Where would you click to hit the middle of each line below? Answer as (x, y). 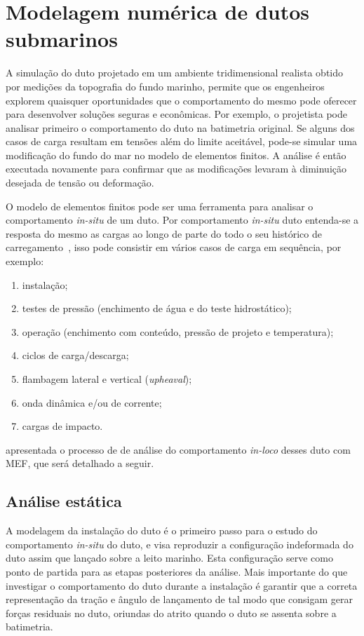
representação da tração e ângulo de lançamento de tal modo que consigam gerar (179, 599)
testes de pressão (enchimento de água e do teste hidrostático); (157, 308)
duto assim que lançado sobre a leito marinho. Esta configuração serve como (169, 558)
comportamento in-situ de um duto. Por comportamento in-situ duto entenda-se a (182, 220)
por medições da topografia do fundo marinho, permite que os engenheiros (165, 86)
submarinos (62, 39)
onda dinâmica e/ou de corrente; (92, 402)
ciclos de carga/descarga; (75, 355)
